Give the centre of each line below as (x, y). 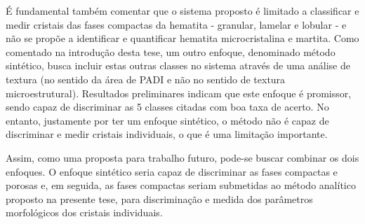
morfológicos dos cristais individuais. (84, 212)
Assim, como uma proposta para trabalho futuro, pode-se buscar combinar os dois (182, 157)
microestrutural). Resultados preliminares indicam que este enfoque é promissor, (179, 93)
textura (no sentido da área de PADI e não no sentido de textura (146, 79)
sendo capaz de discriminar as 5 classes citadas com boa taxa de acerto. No (167, 107)
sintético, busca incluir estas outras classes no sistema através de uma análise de (178, 65)
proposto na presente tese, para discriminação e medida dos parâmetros (159, 198)
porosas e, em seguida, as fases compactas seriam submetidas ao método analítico (181, 185)
